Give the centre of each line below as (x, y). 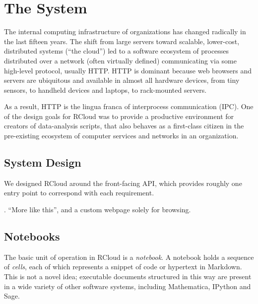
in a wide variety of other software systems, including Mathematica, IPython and (128, 286)
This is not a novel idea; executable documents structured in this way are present (128, 276)
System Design (43, 162)
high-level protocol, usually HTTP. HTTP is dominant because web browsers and (128, 70)
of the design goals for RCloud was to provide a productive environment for (119, 116)
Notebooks (32, 236)
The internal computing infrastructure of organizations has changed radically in (125, 31)
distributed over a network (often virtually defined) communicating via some (120, 60)
